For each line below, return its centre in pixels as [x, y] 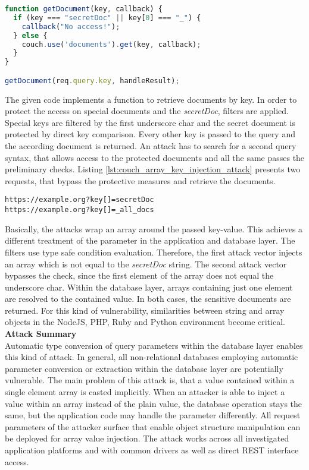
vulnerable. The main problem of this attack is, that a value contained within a [150, 380]
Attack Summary [41, 334]
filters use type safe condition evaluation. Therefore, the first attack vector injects [154, 252]
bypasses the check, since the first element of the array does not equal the [139, 275]
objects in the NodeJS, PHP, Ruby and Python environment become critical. [145, 322]
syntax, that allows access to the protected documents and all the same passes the [155, 157]
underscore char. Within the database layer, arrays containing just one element [149, 287]
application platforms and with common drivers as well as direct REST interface [152, 450]
